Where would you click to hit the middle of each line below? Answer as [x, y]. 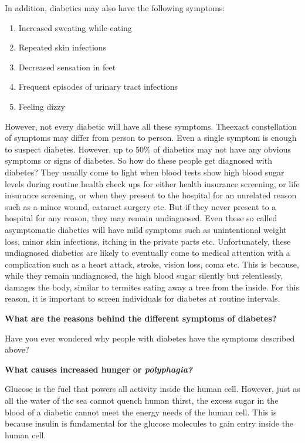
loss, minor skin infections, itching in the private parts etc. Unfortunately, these [148, 241]
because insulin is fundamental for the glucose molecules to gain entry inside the [149, 423]
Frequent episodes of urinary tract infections [98, 87]
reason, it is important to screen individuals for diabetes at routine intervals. [143, 298]
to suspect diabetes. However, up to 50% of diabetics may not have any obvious [148, 149]
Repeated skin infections [62, 47]
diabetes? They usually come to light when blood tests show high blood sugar [145, 172]
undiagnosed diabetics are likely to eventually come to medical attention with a [148, 253]
